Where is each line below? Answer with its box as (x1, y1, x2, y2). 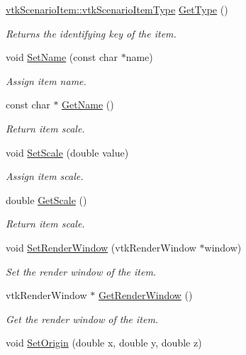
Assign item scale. (6, 169, 84, 184)
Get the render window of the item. (6, 311, 159, 326)
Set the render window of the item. (6, 264, 157, 278)
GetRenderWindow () (98, 288, 193, 303)
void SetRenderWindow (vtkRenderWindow (6, 240, 196, 254)
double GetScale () (6, 192, 87, 207)
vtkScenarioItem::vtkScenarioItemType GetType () (6, 2, 228, 16)
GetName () (62, 97, 114, 112)
